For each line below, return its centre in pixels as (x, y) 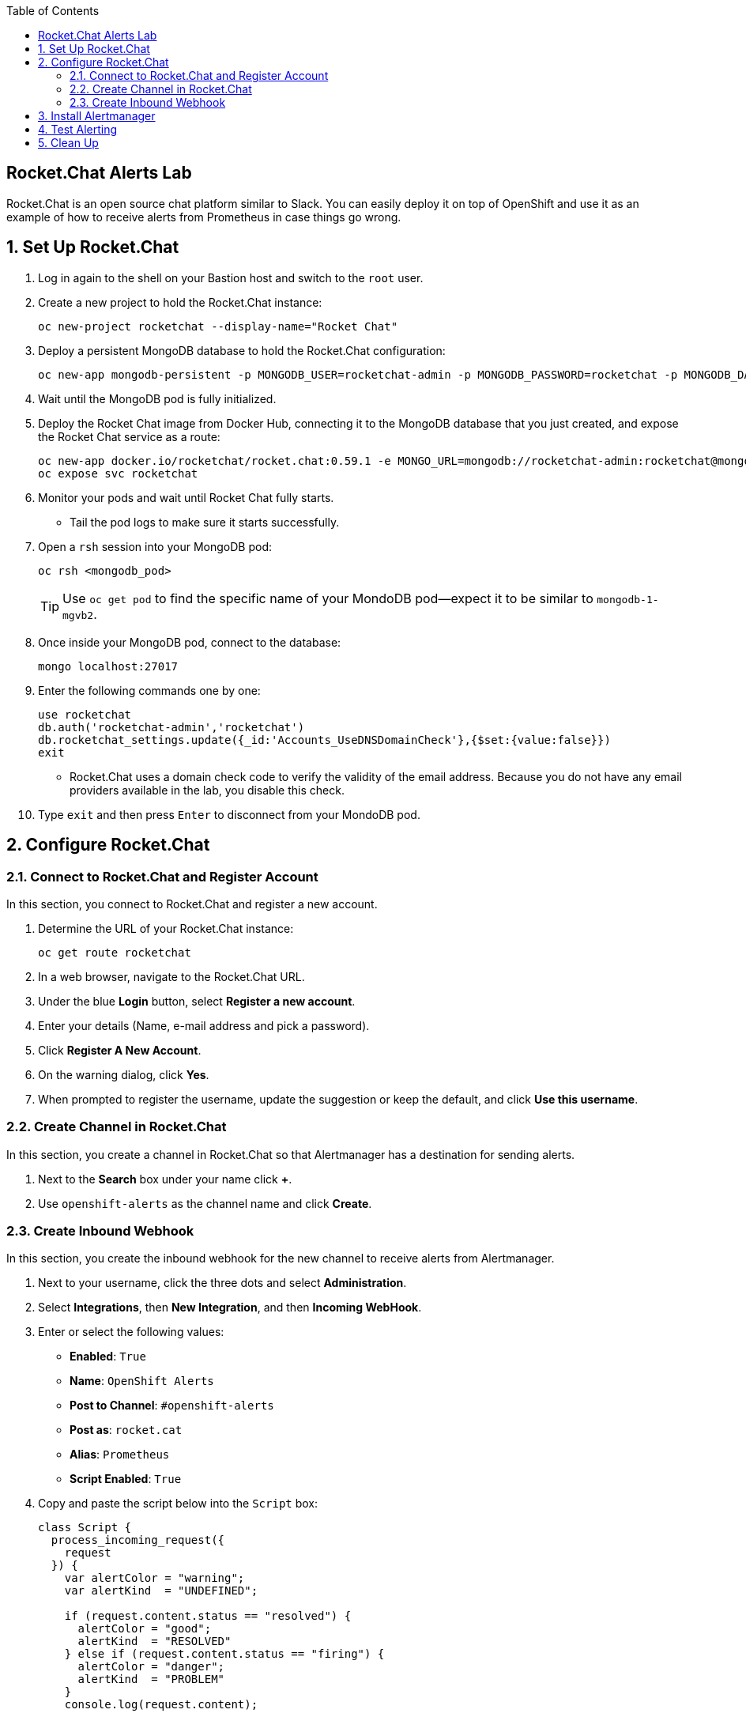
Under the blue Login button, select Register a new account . (197, 1001)
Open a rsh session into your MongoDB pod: (155, 546)
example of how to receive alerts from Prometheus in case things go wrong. (204, 217)
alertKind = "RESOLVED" (154, 1642)
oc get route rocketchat (115, 952)
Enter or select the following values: (131, 1332)
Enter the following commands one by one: (149, 690)
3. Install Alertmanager (97, 116)
